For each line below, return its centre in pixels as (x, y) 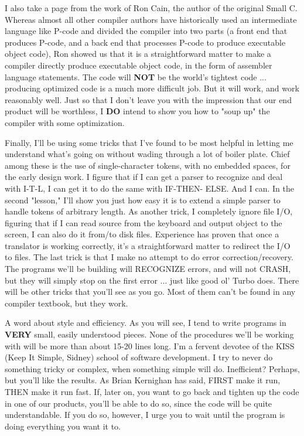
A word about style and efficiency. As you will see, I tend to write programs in (146, 323)
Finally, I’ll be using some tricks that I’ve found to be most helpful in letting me (149, 142)
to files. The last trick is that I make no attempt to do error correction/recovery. (149, 257)
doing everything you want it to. (63, 426)
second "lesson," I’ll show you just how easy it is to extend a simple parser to (143, 200)
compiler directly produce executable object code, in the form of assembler (139, 65)
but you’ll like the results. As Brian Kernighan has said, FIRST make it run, (143, 380)
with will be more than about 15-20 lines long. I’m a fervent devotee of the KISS (150, 345)
